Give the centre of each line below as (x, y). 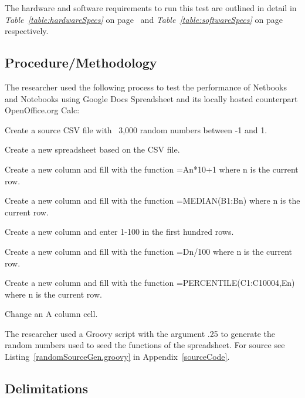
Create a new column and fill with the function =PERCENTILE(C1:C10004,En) (150, 283)
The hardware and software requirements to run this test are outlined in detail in (151, 8)
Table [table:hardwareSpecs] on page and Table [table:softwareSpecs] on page (144, 19)
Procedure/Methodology (81, 63)
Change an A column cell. (51, 314)
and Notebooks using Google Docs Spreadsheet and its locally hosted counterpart (151, 98)
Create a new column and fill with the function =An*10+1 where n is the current (152, 169)
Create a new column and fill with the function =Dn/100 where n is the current (149, 251)
